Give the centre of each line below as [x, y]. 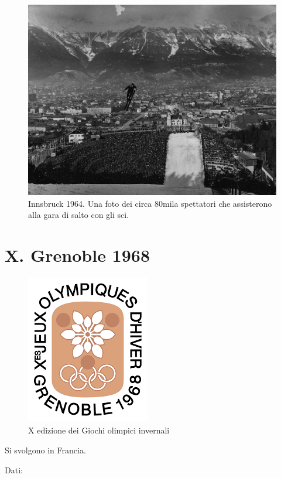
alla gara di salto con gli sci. [79, 215]
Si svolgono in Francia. [45, 450]
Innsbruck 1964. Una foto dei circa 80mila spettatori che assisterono [150, 203]
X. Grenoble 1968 [78, 255]
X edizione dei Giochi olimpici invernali [99, 430]
